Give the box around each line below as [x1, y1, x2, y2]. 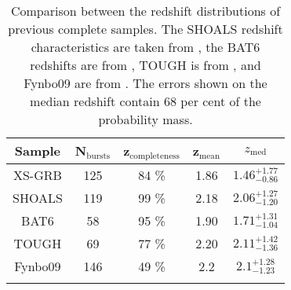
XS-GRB [13, 165, 62, 184]
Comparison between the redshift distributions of [10, 2, 281, 20]
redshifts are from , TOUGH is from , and [30, 56, 261, 74]
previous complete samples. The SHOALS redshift [8, 20, 283, 38]
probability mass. [98, 110, 193, 128]
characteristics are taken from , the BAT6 [31, 38, 260, 56]
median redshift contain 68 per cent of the [30, 92, 261, 110]
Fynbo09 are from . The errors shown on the [24, 74, 267, 92]
